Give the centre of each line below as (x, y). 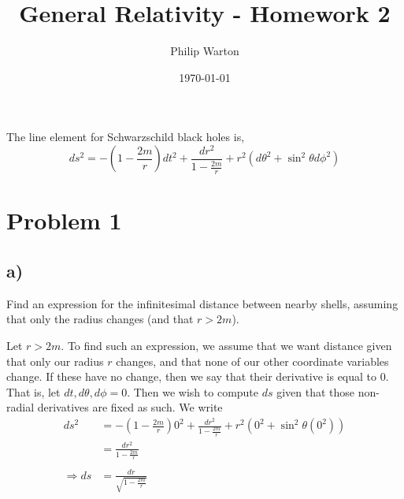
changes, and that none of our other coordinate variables (252, 361)
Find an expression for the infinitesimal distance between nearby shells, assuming (202, 303)
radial (20, 407)
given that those (316, 391)
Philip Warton (205, 51)
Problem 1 (64, 220)
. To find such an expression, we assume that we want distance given (226, 345)
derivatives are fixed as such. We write (130, 407)
